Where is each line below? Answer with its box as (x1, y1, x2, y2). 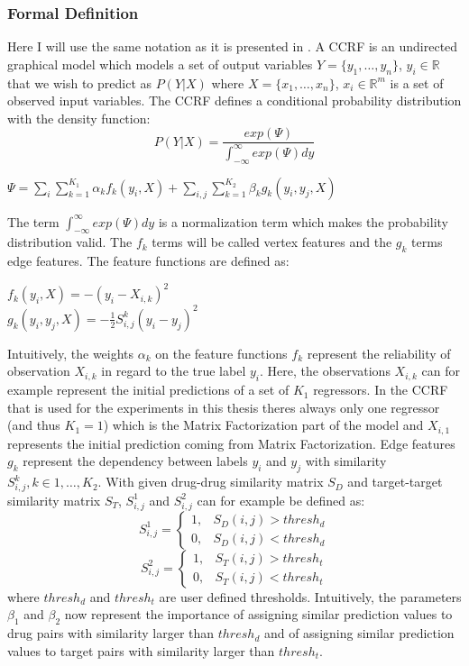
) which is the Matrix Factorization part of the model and (103, 415, 424, 434)
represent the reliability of (307, 343, 451, 362)
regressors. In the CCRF (313, 380, 448, 399)
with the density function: (7, 108, 151, 127)
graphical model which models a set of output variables (7, 54, 313, 73)
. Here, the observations (260, 361, 391, 380)
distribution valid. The (7, 233, 133, 251)
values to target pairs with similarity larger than (7, 641, 275, 660)
